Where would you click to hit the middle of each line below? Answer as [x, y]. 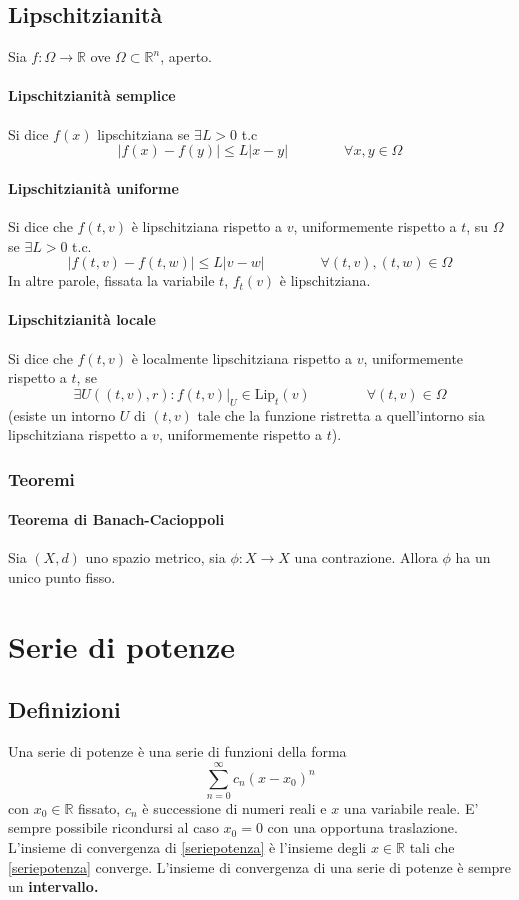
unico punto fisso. [62, 576]
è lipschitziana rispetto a [206, 225]
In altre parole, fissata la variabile [111, 280]
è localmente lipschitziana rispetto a [241, 357]
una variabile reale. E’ [411, 807]
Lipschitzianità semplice [92, 95]
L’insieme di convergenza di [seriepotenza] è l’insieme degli [187, 847]
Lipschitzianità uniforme [93, 187]
